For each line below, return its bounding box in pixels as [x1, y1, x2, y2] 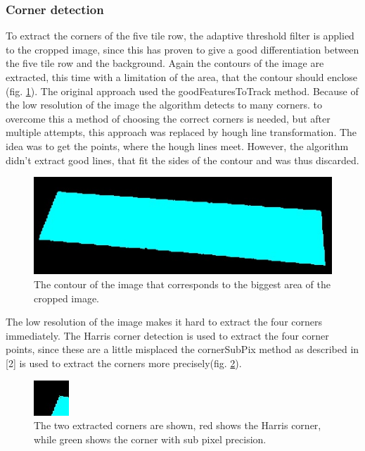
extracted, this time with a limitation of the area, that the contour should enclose [6, 70, 358, 84]
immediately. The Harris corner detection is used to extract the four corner [6, 328, 329, 342]
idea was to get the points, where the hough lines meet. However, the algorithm [6, 138, 349, 153]
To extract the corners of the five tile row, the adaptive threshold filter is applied [6, 28, 354, 43]
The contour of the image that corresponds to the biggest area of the [34, 276, 331, 291]
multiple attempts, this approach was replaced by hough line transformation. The [6, 125, 357, 140]
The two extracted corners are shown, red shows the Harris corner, [34, 418, 321, 433]
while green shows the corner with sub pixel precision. [34, 431, 267, 446]
